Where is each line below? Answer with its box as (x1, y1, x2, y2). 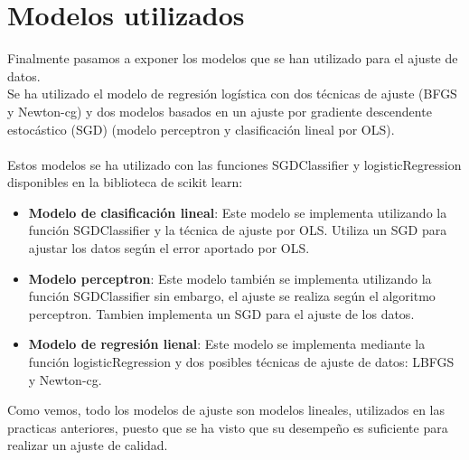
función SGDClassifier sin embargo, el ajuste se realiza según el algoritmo (28, 286, 436, 305)
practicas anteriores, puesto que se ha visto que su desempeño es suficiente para (7, 418, 448, 437)
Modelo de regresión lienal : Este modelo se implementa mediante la (28, 334, 426, 353)
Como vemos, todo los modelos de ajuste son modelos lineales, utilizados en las (7, 400, 446, 419)
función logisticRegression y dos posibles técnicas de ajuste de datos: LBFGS (28, 352, 455, 371)
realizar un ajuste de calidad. (7, 436, 168, 455)
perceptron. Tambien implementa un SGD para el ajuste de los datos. (28, 304, 415, 323)
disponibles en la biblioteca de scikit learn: (7, 173, 243, 192)
